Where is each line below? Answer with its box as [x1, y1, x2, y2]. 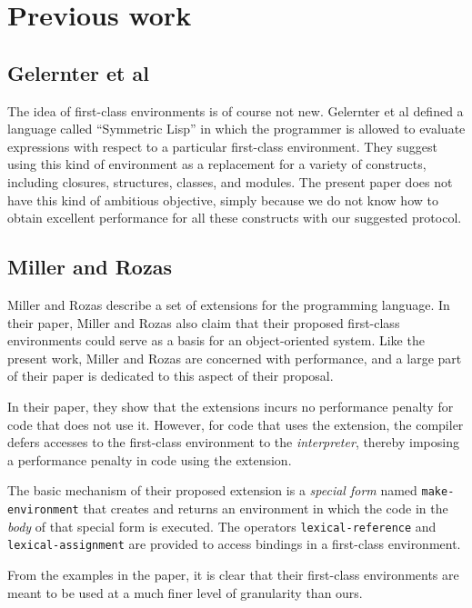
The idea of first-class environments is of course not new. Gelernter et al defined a [7, 101, 464, 120]
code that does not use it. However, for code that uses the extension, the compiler [7, 414, 464, 434]
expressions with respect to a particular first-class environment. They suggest [7, 136, 438, 155]
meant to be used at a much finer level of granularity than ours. [7, 583, 363, 602]
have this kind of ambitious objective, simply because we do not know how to [7, 190, 438, 209]
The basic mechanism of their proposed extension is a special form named [7, 481, 417, 500]
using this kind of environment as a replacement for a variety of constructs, [7, 154, 427, 174]
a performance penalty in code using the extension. [7, 450, 292, 469]
